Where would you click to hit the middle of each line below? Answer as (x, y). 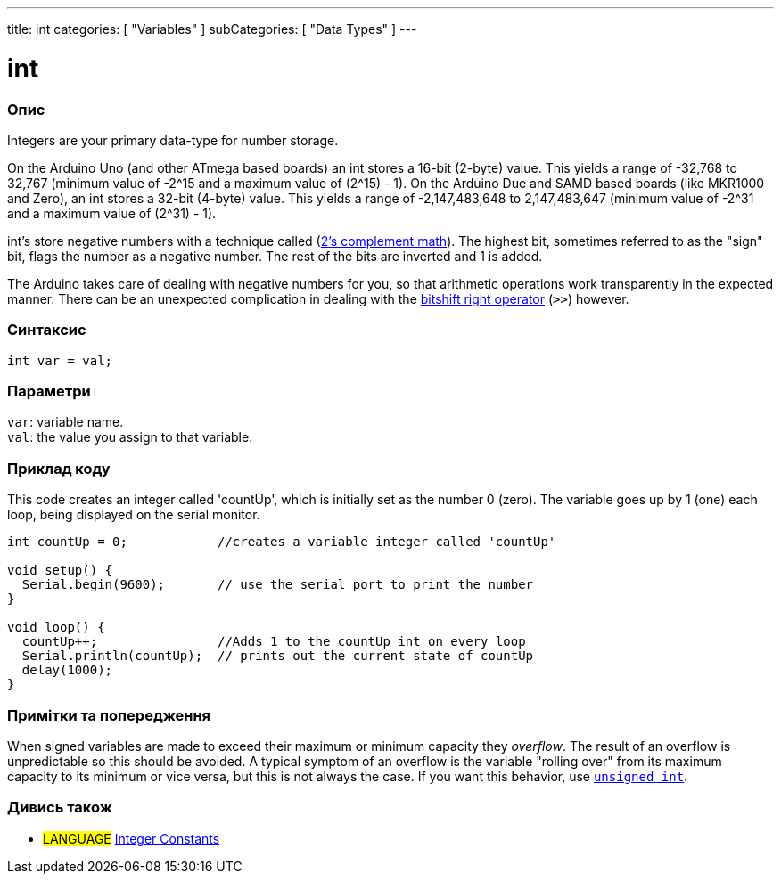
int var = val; (60, 360)
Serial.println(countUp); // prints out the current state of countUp (278, 656)
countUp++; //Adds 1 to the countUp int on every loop (274, 642)
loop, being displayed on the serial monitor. (134, 515)
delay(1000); (67, 670)
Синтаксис (47, 330)
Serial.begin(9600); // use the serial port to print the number (278, 585)
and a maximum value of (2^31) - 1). (112, 213)
